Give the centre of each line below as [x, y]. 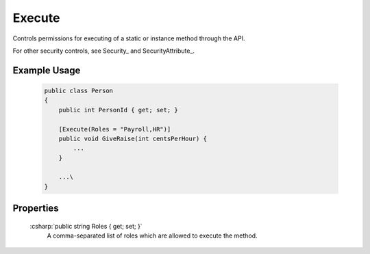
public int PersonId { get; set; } [118, 110]
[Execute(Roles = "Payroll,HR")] [115, 129]
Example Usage [47, 70]
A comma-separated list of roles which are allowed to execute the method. [152, 236]
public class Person [78, 90]
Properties [36, 208]
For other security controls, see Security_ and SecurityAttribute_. [104, 51]
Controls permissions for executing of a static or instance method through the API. [129, 38]
